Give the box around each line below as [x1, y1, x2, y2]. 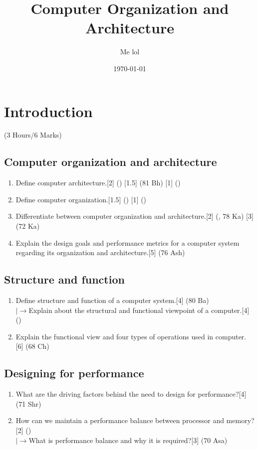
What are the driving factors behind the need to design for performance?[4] [15, 389, 247, 399]
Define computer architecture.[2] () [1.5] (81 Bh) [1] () [15, 177, 181, 188]
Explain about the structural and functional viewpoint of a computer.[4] [28, 304, 250, 315]
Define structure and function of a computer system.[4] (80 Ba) [15, 295, 209, 305]
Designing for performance [4, 365, 144, 381]
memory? [226, 415, 255, 426]
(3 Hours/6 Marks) [4, 130, 62, 140]
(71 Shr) [15, 398, 41, 409]
